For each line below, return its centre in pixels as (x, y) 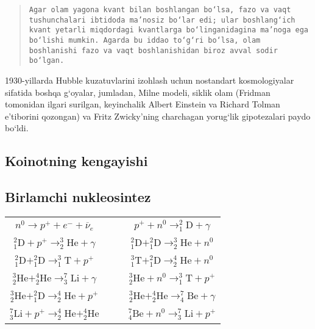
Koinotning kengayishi (76, 161)
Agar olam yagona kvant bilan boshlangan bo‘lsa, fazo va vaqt (160, 10)
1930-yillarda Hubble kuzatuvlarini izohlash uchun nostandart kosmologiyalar (150, 80)
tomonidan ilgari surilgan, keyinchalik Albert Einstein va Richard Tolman (143, 104)
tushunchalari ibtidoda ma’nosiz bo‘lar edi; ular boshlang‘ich (162, 20)
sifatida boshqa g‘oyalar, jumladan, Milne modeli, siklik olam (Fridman (138, 92)
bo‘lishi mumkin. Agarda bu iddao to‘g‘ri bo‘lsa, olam (145, 40)
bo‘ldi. (17, 128)
